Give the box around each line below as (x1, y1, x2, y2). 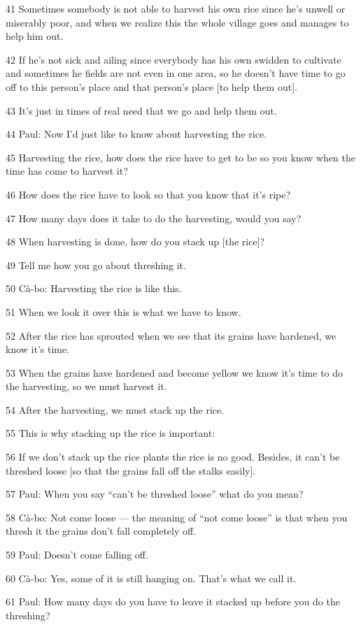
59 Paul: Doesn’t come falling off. (6, 547, 148, 562)
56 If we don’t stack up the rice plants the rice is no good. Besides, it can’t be (6, 449, 340, 464)
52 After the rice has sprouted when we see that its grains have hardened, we (6, 328, 337, 343)
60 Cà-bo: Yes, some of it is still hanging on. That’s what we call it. (6, 570, 297, 585)
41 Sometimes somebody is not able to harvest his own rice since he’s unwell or (6, 1, 346, 15)
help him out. (6, 29, 64, 43)
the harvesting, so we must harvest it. (6, 379, 167, 394)
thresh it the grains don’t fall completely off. (6, 524, 197, 538)
